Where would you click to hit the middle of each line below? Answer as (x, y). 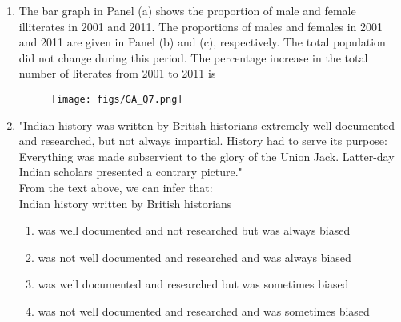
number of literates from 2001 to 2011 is (117, 73)
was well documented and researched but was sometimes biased (193, 284)
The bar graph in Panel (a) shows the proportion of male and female (187, 10)
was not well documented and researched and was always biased (194, 257)
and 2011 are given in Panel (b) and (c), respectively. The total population (202, 42)
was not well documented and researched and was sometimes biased (204, 310)
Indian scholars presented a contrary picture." (130, 172)
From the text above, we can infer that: (116, 187)
